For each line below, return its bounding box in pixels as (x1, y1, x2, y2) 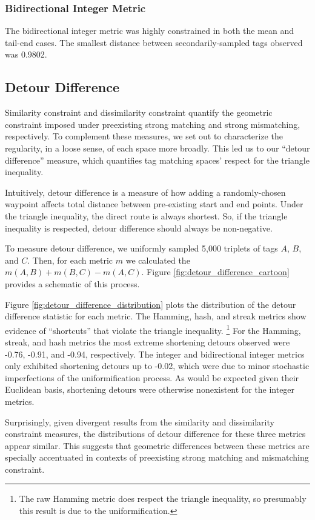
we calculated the (125, 253, 190, 266)
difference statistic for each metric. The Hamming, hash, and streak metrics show (5, 310, 307, 322)
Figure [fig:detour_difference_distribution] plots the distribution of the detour (5, 298, 296, 310)
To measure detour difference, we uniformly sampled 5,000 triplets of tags (5, 242, 278, 255)
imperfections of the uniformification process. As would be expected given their (5, 371, 299, 384)
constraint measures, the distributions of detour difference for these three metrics (5, 427, 306, 440)
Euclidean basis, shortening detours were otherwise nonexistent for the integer (5, 383, 295, 396)
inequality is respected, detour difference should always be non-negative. (5, 221, 273, 234)
